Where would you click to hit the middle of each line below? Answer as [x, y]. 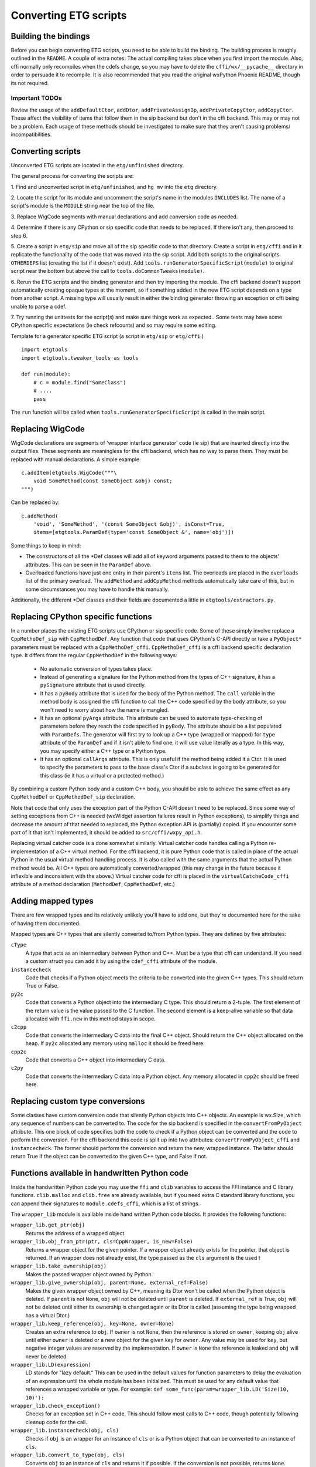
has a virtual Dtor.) [48, 1315]
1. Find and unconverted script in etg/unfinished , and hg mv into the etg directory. [114, 187]
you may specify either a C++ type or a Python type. [103, 751]
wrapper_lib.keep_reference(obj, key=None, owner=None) [93, 1324]
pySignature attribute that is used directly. [93, 685]
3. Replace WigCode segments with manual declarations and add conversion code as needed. [124, 217]
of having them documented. [46, 923]
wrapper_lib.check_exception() [56, 1406]
